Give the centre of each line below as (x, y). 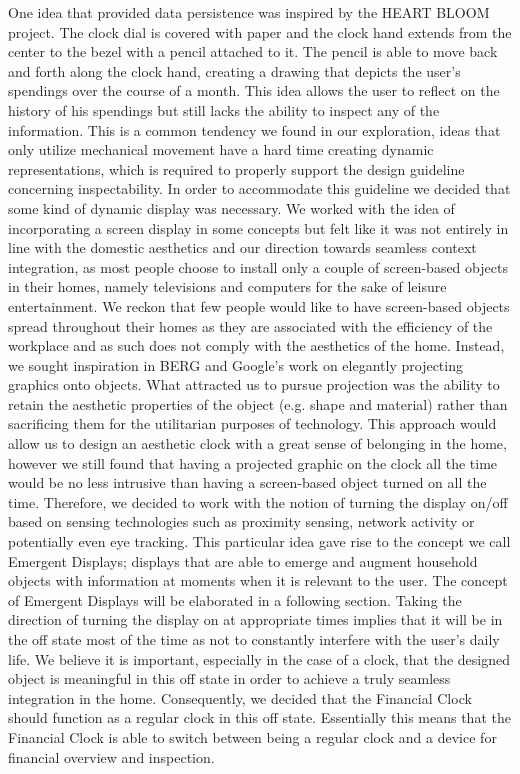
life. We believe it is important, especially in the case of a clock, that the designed (259, 658)
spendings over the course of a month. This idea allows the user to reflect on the (254, 90)
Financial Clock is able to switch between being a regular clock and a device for (252, 736)
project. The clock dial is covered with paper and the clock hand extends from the (260, 31)
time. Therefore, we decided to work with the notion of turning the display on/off (258, 501)
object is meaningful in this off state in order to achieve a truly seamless (229, 678)
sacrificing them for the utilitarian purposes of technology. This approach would (252, 423)
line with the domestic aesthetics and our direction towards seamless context (242, 247)
